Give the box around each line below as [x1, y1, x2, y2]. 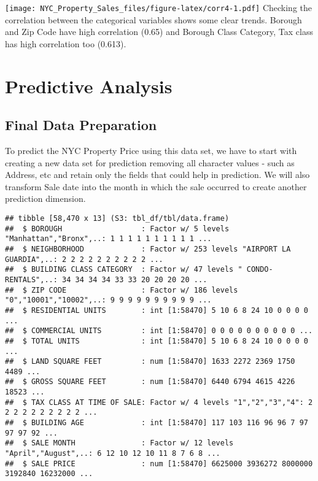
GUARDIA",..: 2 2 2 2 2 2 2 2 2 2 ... [5, 255, 163, 264]
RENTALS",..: [5, 275, 58, 284]
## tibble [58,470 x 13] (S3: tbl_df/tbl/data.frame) [5, 214, 230, 223]
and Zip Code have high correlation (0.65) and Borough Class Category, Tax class [5, 25, 313, 38]
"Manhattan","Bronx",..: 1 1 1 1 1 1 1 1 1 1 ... [5, 234, 212, 244]
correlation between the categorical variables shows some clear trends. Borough [5, 13, 302, 26]
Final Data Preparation [5, 115, 157, 134]
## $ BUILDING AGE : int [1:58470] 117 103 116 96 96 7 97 [5, 418, 308, 428]
